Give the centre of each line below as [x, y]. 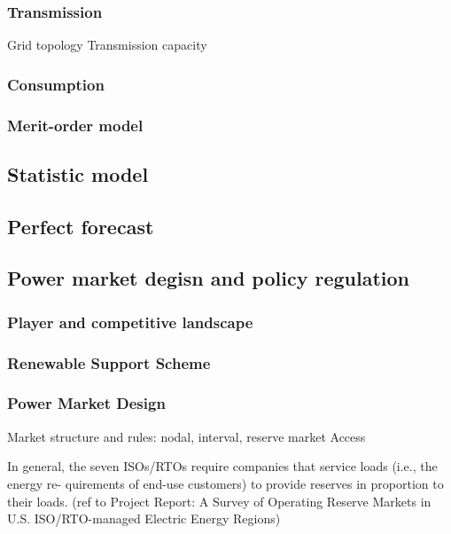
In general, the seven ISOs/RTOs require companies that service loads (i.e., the [222, 466]
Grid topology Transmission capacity [107, 45]
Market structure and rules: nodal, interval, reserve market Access [187, 436]
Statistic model [78, 173]
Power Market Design [86, 403]
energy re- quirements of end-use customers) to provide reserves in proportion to [225, 483]
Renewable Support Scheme [109, 362]
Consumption [56, 84]
